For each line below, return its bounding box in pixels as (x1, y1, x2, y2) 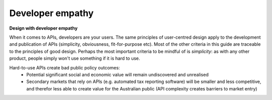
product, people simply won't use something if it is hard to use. (9, 55, 141, 61)
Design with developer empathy (9, 25, 78, 31)
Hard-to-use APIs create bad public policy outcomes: (9, 64, 120, 70)
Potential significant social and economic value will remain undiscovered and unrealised (26, 71, 209, 77)
